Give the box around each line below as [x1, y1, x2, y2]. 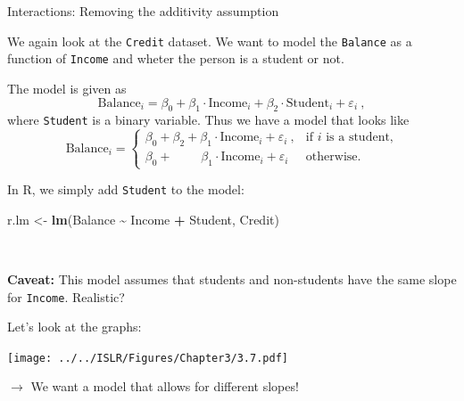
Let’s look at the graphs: [7, 317, 142, 336]
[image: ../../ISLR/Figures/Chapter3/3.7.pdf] [7, 351, 288, 364]
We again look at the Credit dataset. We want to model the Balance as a [7, 31, 412, 50]
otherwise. [305, 151, 361, 164]
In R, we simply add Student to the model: [7, 180, 244, 199]
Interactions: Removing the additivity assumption [7, 2, 279, 20]
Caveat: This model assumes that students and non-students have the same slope [7, 269, 457, 288]
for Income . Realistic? [7, 287, 125, 306]
